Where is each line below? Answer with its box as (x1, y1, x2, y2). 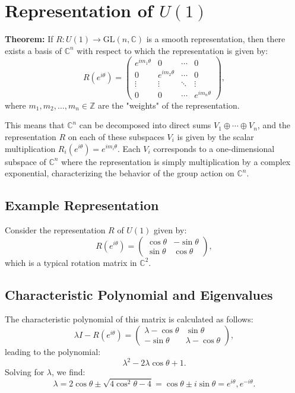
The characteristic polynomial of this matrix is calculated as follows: (5, 313, 253, 325)
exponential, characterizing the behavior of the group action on (5, 167, 234, 179)
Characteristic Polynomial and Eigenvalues (5, 285, 273, 303)
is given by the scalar (177, 130, 254, 142)
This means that (5, 119, 65, 131)
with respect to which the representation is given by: (77, 44, 268, 56)
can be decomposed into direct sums (79, 119, 211, 131)
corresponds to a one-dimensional (153, 142, 275, 154)
